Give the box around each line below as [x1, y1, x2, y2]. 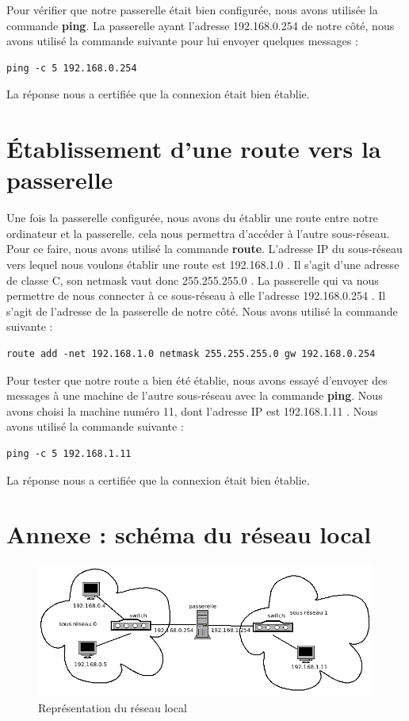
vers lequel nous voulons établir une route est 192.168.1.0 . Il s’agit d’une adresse [6, 256, 399, 273]
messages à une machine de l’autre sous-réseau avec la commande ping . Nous [6, 387, 383, 404]
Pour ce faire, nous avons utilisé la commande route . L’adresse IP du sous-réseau [6, 240, 403, 257]
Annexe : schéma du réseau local [6, 518, 372, 550]
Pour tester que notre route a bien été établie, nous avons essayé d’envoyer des [6, 371, 388, 388]
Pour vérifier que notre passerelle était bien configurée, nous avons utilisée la [6, 2, 378, 17]
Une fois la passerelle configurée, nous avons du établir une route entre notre [6, 209, 378, 226]
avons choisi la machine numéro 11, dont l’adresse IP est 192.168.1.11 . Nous [6, 402, 378, 419]
